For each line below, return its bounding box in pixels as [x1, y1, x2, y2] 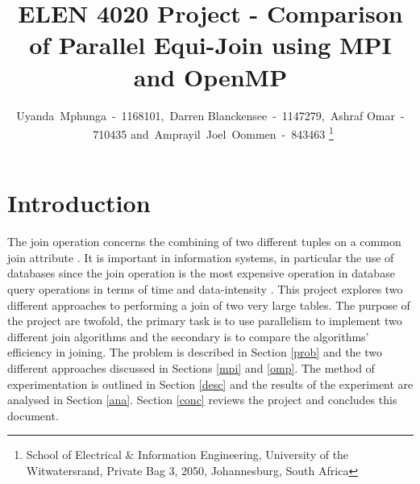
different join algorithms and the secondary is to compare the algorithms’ [7, 328, 369, 344]
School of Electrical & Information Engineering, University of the [26, 446, 349, 463]
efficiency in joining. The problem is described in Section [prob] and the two [7, 344, 383, 361]
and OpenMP [133, 60, 288, 93]
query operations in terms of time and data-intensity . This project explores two [7, 281, 403, 298]
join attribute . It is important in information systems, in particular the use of [7, 248, 394, 265]
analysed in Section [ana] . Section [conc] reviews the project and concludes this [7, 391, 397, 408]
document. [7, 407, 59, 423]
